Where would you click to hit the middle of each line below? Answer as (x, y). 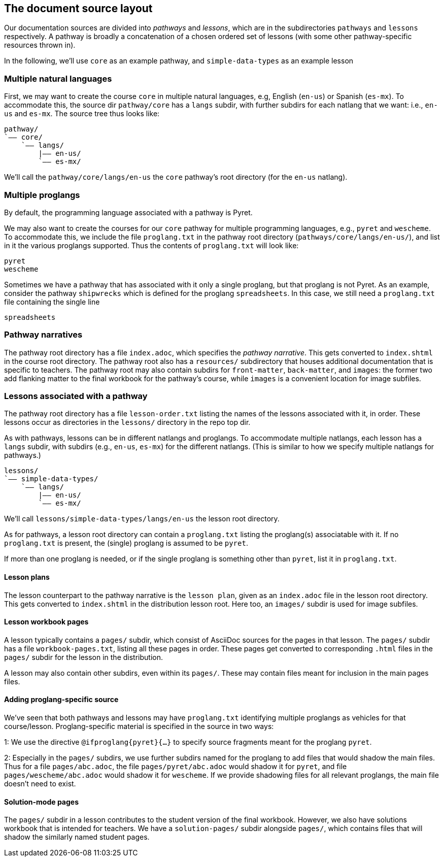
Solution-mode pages (41, 802)
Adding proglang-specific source (61, 700)
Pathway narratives (43, 335)
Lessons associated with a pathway (76, 396)
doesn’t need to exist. (40, 784)
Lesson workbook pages (46, 622)
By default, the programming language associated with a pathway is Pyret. (128, 212)
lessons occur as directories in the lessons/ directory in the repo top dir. (127, 422)
